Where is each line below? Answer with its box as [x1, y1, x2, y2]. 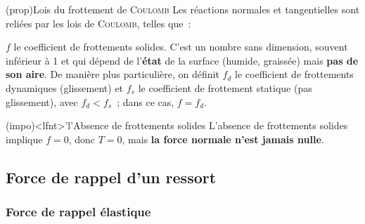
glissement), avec [6, 94, 78, 109]
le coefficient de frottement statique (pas [138, 80, 312, 95]
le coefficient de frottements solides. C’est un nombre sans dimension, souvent [13, 39, 348, 54]
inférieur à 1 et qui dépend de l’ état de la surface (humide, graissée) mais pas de [6, 53, 359, 67]
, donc [68, 131, 96, 146]
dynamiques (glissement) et [6, 80, 124, 95]
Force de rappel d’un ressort [6, 166, 217, 187]
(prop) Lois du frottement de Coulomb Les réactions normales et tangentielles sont [6, 2, 360, 16]
